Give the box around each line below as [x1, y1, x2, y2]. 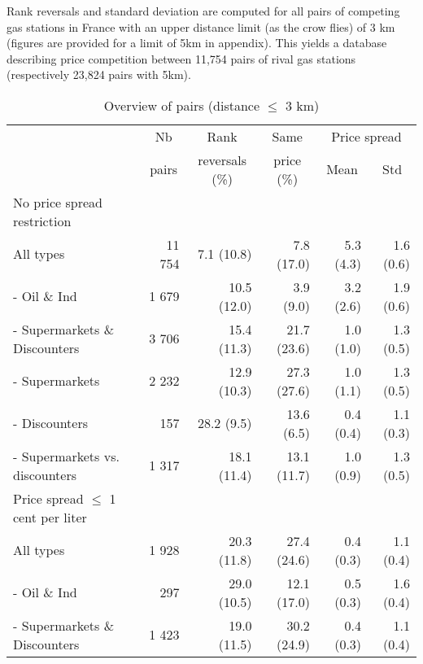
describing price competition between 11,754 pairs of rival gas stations [7, 50, 356, 67]
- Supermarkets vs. [13, 446, 120, 465]
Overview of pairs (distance [103, 95, 260, 115]
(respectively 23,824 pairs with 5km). [7, 66, 191, 83]
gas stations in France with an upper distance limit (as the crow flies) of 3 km [7, 18, 395, 35]
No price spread [13, 192, 102, 212]
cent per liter [13, 507, 87, 526]
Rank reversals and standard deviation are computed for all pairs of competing [7, 2, 400, 19]
